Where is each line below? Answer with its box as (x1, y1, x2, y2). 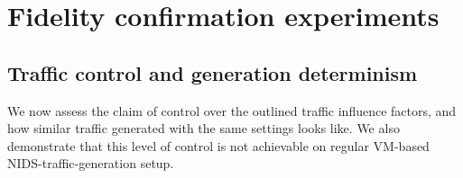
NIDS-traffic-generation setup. (7, 154, 174, 173)
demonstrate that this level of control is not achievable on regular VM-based (7, 136, 430, 155)
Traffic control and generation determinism (7, 58, 418, 86)
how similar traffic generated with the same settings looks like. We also (7, 119, 400, 138)
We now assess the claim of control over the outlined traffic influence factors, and (7, 101, 457, 120)
